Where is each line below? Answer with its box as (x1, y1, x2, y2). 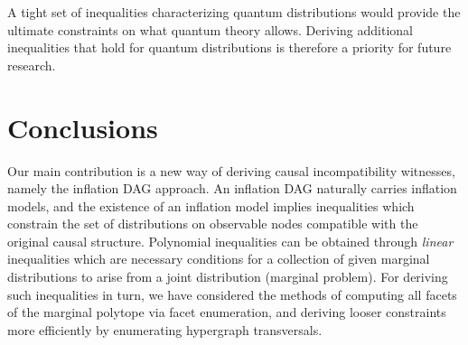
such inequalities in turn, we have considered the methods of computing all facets (7, 284, 457, 303)
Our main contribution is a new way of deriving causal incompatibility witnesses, (7, 161, 455, 180)
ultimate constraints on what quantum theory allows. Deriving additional (7, 20, 413, 39)
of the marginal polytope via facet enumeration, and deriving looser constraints (7, 303, 446, 322)
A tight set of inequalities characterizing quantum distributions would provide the (7, 3, 461, 21)
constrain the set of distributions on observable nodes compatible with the (7, 214, 418, 233)
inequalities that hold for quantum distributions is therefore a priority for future (7, 38, 452, 57)
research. (7, 55, 56, 74)
